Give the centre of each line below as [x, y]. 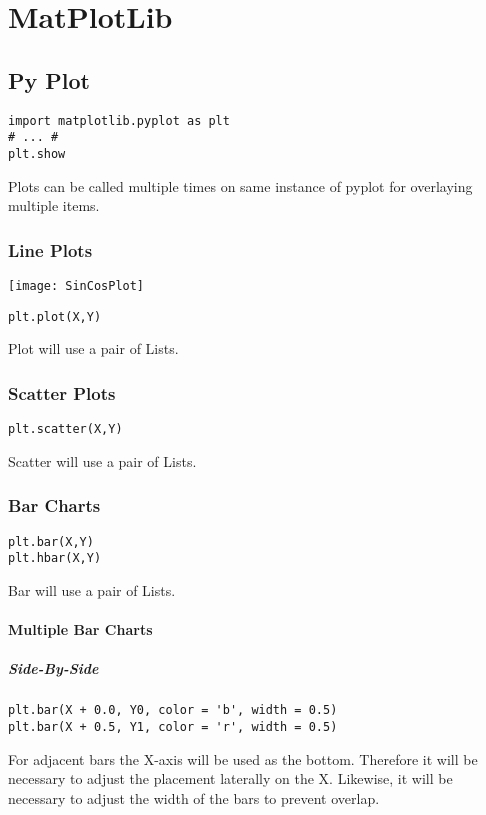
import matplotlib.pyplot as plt [119, 120]
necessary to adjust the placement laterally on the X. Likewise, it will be [230, 778]
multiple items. [54, 205]
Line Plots [50, 249]
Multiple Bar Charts [80, 629]
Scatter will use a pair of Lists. [102, 460]
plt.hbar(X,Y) [55, 558]
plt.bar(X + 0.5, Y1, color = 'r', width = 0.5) [173, 726]
